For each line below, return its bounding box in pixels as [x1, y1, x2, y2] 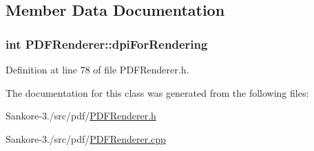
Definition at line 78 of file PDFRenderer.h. [6, 62, 189, 76]
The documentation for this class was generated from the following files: [6, 85, 309, 100]
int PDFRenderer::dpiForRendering [6, 35, 208, 52]
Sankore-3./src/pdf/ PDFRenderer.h [6, 108, 156, 123]
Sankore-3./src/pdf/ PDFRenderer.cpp [6, 131, 166, 146]
